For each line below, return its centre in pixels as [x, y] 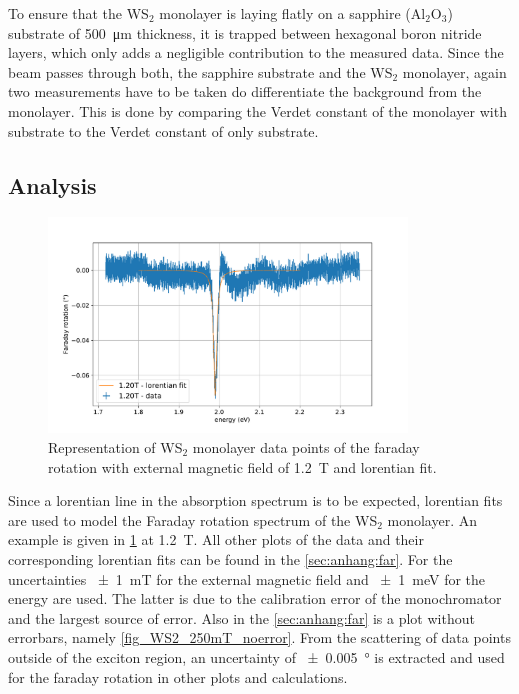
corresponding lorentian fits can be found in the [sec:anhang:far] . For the [230, 559]
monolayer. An [432, 519]
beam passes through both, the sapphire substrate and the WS [200, 71]
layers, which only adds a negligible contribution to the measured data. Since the [256, 52]
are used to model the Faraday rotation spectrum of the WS [193, 519]
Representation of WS [115, 447]
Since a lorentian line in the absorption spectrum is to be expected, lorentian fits [255, 500]
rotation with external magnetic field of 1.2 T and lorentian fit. [242, 466]
